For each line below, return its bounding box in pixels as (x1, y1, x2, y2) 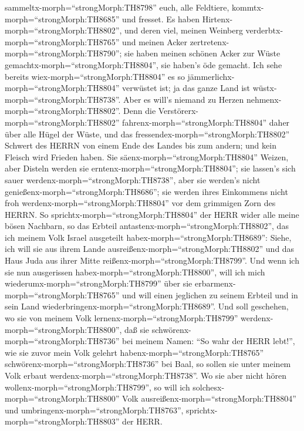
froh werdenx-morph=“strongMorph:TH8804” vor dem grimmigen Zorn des (5, 197, 276, 209)
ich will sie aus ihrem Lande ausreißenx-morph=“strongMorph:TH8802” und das (5, 243, 295, 255)
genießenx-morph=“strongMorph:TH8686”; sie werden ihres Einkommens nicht (5, 185, 288, 197)
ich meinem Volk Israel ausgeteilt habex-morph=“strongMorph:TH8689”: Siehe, (5, 231, 292, 243)
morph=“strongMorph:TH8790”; (5, 47, 122, 59)
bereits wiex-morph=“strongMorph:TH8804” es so (5, 70, 185, 82)
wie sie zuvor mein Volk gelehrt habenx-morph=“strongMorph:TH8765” (5, 346, 264, 358)
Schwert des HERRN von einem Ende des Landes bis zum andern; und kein (5, 139, 276, 151)
